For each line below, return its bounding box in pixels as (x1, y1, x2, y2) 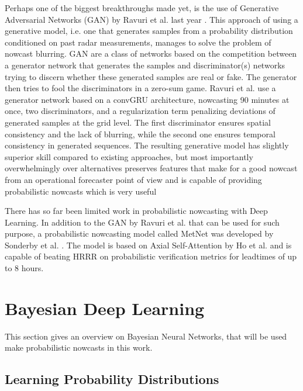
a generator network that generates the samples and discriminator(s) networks (5, 58, 285, 71)
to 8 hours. (5, 262, 44, 274)
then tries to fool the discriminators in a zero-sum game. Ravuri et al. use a (5, 82, 276, 94)
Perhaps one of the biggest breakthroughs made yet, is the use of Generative (5, 2, 279, 13)
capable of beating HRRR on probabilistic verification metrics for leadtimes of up (5, 250, 297, 262)
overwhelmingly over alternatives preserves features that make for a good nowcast (5, 162, 298, 174)
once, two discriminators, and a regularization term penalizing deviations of (5, 105, 276, 117)
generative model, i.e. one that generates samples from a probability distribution (5, 25, 293, 37)
